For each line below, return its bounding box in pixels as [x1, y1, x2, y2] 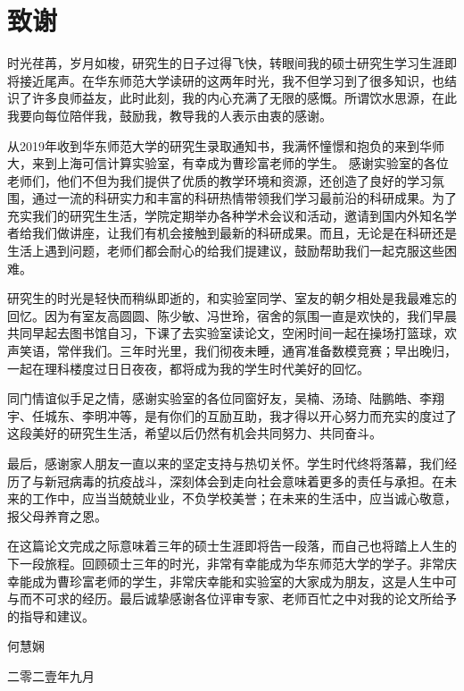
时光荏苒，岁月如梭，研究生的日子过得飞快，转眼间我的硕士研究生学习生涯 [7, 54, 444, 72]
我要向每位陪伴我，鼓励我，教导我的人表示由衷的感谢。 [7, 105, 332, 124]
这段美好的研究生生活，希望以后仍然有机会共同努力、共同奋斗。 [7, 424, 382, 442]
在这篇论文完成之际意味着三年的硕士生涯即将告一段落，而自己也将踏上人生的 [7, 536, 457, 555]
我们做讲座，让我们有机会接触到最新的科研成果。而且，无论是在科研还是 [31, 223, 457, 242]
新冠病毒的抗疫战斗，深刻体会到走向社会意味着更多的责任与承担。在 [44, 471, 444, 490]
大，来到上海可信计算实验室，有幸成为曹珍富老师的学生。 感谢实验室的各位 [7, 154, 449, 173]
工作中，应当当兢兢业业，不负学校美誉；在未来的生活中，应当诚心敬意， [31, 489, 457, 508]
